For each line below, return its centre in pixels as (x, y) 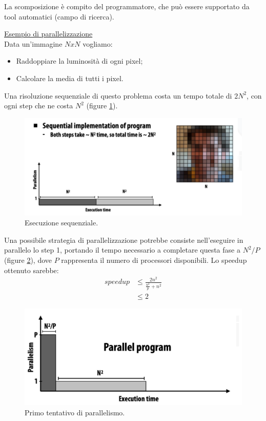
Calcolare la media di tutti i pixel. (70, 78)
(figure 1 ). (102, 106)
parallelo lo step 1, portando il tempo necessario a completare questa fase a (122, 250)
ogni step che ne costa (39, 106)
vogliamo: (98, 43)
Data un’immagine (33, 43)
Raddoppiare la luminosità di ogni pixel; (79, 61)
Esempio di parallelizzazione (48, 34)
